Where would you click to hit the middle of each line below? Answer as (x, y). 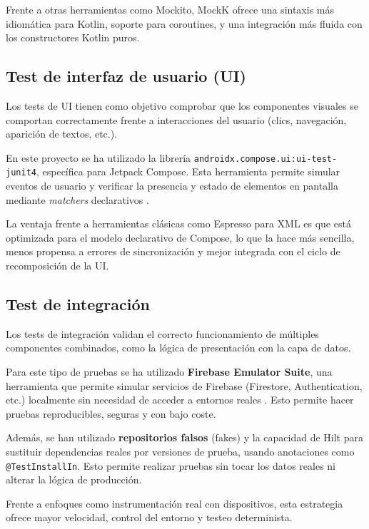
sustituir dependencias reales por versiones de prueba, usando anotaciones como (180, 451)
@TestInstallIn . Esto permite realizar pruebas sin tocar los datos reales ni (171, 465)
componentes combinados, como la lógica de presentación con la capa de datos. (178, 348)
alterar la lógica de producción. (74, 479)
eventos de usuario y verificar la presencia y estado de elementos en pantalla (172, 186)
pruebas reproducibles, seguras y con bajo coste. (111, 413)
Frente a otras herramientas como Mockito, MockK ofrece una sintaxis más (170, 9)
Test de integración (78, 304)
